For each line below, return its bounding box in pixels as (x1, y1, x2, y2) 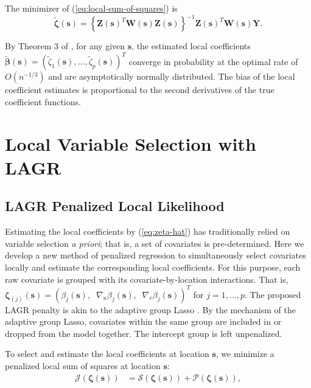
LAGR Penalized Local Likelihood (5, 196, 225, 215)
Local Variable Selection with (5, 131, 256, 156)
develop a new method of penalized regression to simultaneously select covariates (5, 249, 306, 262)
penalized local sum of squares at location (5, 359, 161, 372)
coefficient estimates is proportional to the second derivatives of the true (5, 83, 274, 96)
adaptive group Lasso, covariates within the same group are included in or (5, 315, 282, 328)
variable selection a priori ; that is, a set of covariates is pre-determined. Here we (5, 237, 304, 249)
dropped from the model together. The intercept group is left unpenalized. (5, 327, 282, 339)
